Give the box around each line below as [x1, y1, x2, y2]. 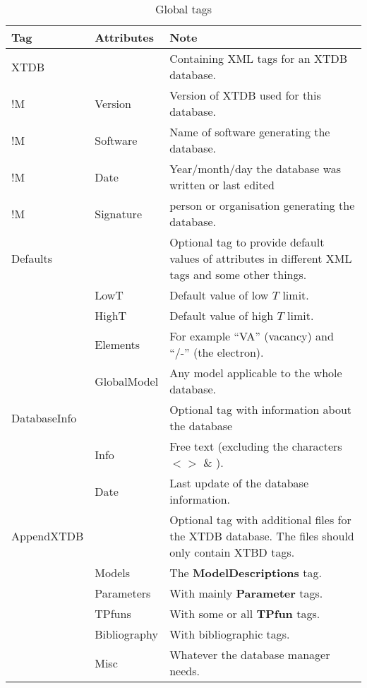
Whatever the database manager [169, 646, 330, 663]
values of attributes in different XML [169, 250, 352, 266]
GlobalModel [95, 372, 159, 389]
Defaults [11, 250, 53, 266]
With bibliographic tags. [169, 626, 290, 642]
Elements [95, 336, 140, 352]
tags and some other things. [169, 266, 307, 283]
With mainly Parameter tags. [169, 585, 323, 601]
